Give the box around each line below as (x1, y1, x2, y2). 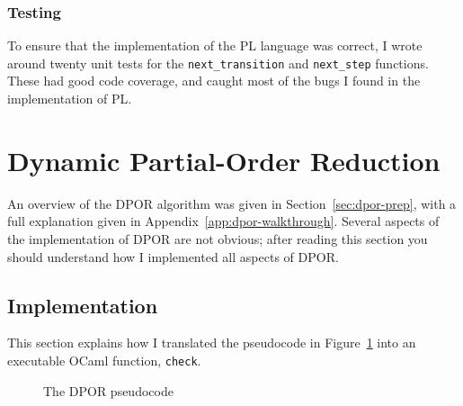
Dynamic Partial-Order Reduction (7, 141, 441, 178)
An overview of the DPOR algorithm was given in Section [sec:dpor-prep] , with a (7, 194, 457, 212)
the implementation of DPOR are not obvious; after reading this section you (7, 229, 428, 248)
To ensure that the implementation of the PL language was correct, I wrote (7, 36, 423, 55)
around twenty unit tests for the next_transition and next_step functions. (7, 53, 429, 72)
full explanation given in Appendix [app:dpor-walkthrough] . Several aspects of (7, 212, 440, 230)
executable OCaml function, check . (7, 350, 201, 369)
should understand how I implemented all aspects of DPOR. (7, 247, 339, 266)
